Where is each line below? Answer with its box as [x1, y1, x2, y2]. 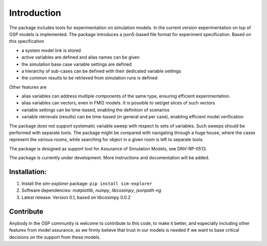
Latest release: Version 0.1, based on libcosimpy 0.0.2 [21, 194, 131, 200]
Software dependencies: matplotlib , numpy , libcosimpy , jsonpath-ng [21, 187, 162, 193]
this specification [9, 38, 44, 44]
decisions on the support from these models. [9, 234, 101, 240]
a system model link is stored [21, 47, 81, 53]
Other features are [9, 84, 47, 90]
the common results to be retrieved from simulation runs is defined [21, 75, 158, 81]
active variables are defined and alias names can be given [21, 54, 140, 60]
